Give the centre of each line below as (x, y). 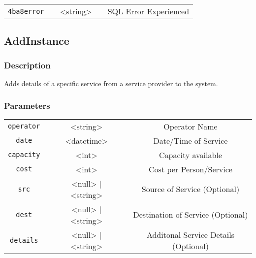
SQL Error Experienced (148, 11)
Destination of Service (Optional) (191, 215)
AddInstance (37, 41)
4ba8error (26, 11)
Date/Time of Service (191, 140)
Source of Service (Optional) (191, 189)
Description (27, 65)
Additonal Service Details (191, 234)
